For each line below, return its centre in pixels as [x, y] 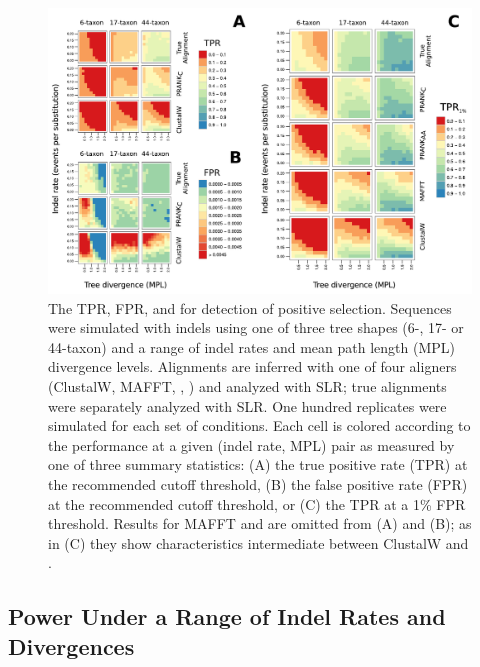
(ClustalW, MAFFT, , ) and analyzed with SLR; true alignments [247, 386]
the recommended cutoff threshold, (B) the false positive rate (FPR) [258, 484]
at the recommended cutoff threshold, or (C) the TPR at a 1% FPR [257, 503]
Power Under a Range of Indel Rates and [227, 616]
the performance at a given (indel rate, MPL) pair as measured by [251, 444]
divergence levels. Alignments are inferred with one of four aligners [252, 366]
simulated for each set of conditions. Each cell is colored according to [259, 425]
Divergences [71, 645]
